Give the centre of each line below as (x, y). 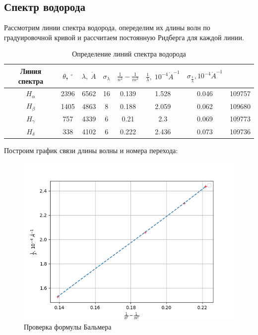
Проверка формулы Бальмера (68, 326)
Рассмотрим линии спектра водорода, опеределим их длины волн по (107, 28)
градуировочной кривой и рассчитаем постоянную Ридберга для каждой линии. (124, 37)
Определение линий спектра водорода (129, 54)
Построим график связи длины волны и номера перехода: (91, 150)
